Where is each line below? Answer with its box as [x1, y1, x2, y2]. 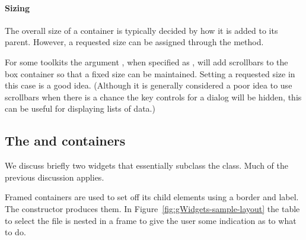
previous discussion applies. [5, 170, 104, 183]
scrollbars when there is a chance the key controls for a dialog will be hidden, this [5, 90, 302, 103]
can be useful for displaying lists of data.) [5, 102, 155, 115]
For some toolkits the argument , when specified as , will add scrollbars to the [5, 55, 288, 68]
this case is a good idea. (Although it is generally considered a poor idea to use [5, 79, 292, 91]
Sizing [5, 1, 30, 14]
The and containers [5, 131, 126, 150]
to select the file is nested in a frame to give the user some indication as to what [5, 214, 297, 226]
